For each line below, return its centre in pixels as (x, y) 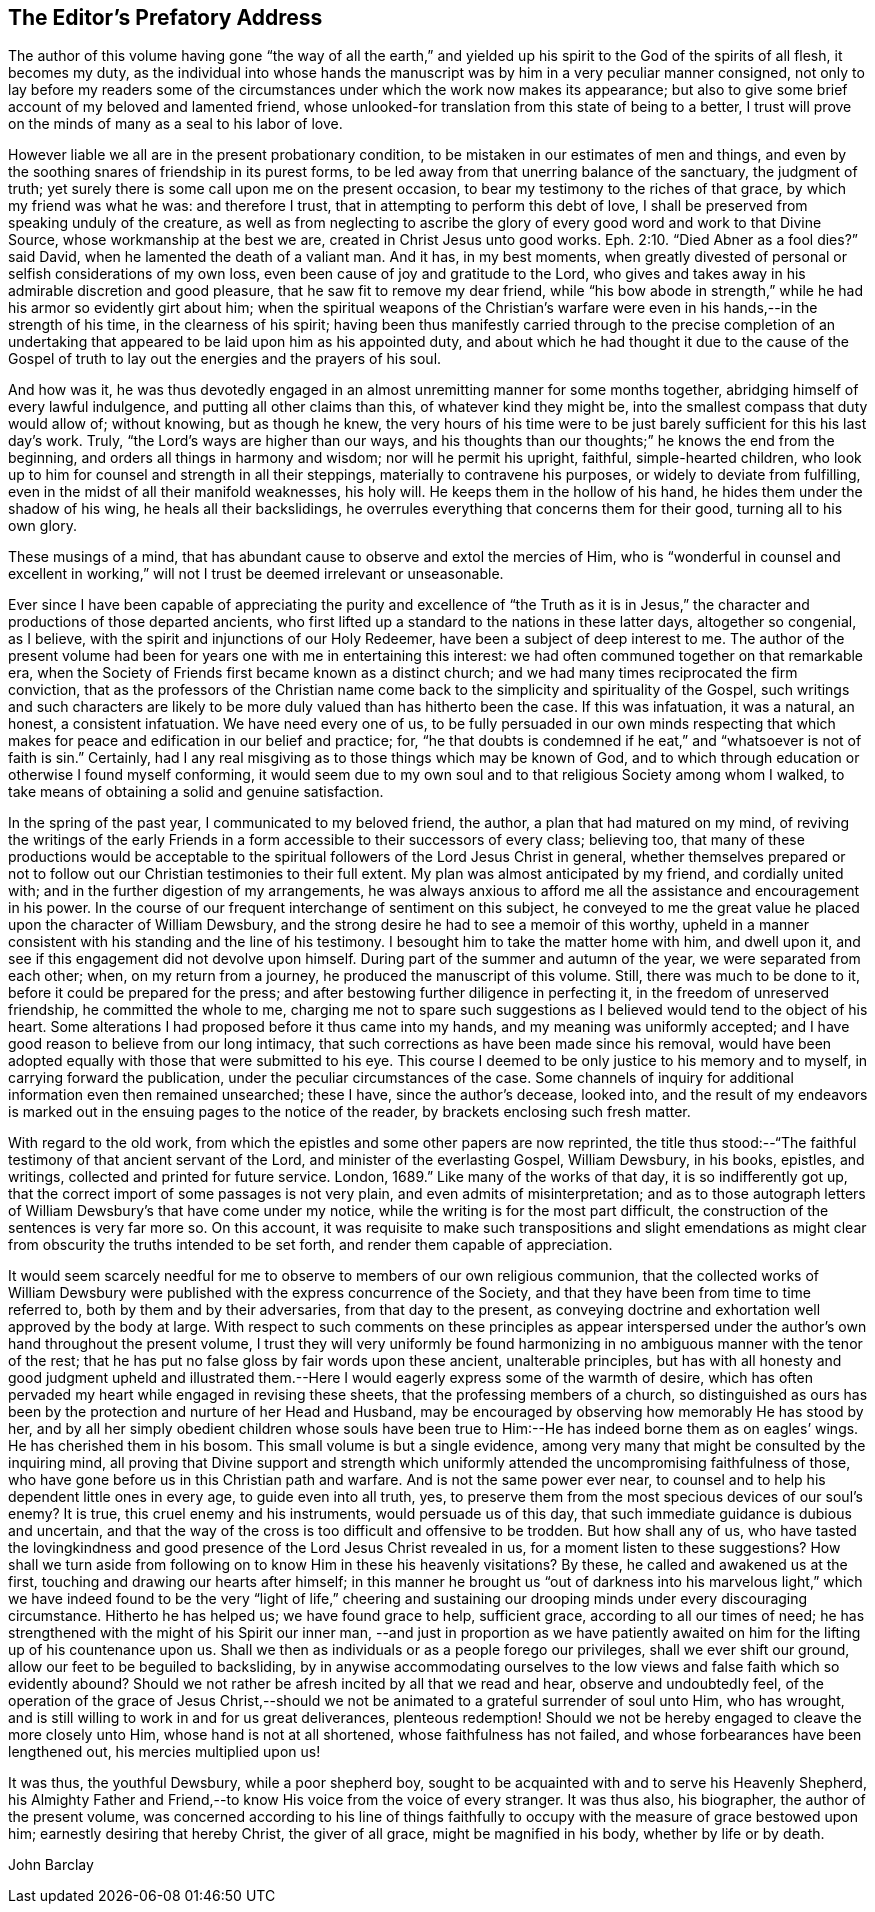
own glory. (42, 526)
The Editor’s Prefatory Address (165, 17)
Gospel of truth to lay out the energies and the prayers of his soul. (225, 359)
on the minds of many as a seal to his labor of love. (175, 124)
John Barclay (51, 1865)
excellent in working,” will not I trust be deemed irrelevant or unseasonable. (256, 574)
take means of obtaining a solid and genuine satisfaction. (196, 792)
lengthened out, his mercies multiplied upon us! (164, 1752)
